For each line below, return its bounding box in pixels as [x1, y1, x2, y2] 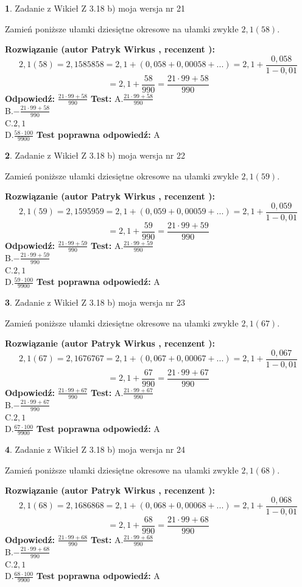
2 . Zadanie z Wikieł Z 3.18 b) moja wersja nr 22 [5, 148, 186, 161]
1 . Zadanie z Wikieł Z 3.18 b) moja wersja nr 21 [5, 2, 186, 14]
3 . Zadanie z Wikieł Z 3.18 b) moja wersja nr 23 [5, 295, 186, 308]
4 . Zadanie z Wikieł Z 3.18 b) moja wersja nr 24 [5, 442, 186, 455]
